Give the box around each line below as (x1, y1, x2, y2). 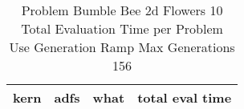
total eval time (137, 88, 232, 107)
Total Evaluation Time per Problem (21, 19, 223, 38)
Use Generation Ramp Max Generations (9, 38, 235, 56)
